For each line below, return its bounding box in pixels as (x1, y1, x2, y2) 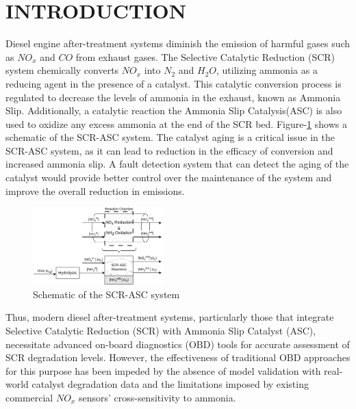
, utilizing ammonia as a (216, 63, 318, 77)
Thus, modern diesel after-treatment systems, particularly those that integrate (5, 310, 334, 324)
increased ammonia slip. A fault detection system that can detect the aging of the (5, 157, 349, 171)
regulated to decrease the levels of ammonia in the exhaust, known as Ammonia (5, 90, 341, 104)
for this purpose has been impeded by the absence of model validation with (5, 363, 321, 378)
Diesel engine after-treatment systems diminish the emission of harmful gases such (5, 36, 351, 51)
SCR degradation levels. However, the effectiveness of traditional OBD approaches (5, 350, 351, 365)
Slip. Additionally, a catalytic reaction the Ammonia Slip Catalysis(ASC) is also (5, 103, 342, 118)
